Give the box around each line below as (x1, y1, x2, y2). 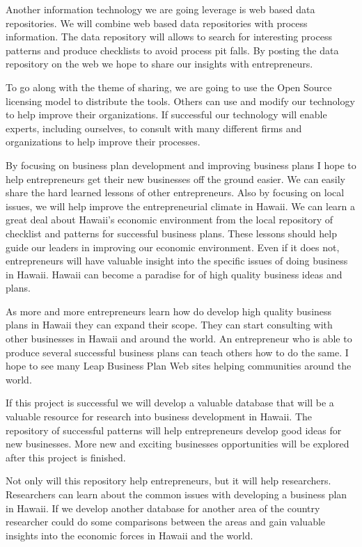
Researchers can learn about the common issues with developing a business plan (6, 487, 347, 501)
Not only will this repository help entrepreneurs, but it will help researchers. (6, 473, 331, 488)
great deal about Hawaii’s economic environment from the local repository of (6, 212, 333, 227)
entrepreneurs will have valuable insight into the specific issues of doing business (6, 253, 348, 268)
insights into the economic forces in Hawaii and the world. (6, 528, 253, 542)
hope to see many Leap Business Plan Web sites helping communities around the (6, 358, 352, 373)
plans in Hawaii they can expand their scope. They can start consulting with (6, 317, 333, 332)
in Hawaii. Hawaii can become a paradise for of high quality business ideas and (6, 267, 343, 281)
